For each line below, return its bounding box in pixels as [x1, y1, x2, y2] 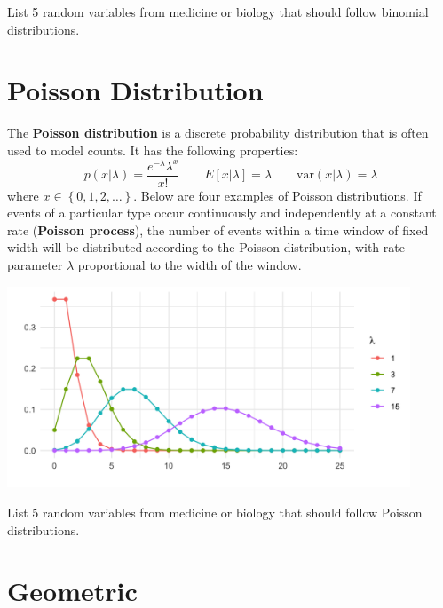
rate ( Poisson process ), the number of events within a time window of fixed [7, 220, 429, 239]
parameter [7, 256, 63, 274]
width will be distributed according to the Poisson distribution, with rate [7, 238, 405, 257]
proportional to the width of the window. [77, 256, 302, 274]
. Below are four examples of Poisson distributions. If [133, 186, 422, 204]
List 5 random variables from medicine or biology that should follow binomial [7, 3, 429, 20]
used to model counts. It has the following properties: [7, 140, 298, 159]
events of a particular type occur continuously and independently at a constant [7, 203, 437, 222]
